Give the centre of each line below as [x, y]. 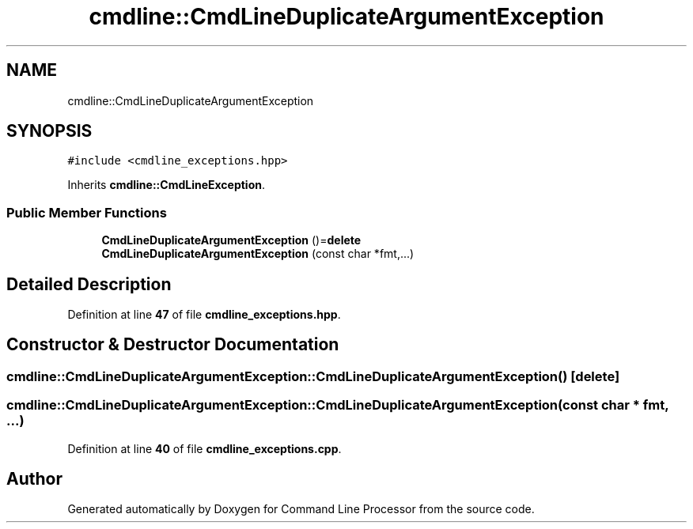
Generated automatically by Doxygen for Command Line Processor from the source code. [301, 509]
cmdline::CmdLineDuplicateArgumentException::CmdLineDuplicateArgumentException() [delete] [313, 376]
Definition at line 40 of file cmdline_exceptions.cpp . [204, 448]
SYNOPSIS [49, 131]
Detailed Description [89, 284]
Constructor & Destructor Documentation [173, 345]
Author [34, 479]
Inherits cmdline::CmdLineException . [167, 185]
